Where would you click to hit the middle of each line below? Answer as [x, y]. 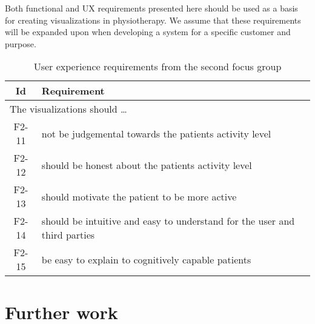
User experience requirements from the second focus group [157, 67]
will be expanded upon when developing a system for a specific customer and [148, 32]
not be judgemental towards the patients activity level [156, 133]
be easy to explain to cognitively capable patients [146, 259]
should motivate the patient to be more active [139, 196]
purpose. [21, 43]
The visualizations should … [68, 109]
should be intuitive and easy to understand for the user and [168, 221]
